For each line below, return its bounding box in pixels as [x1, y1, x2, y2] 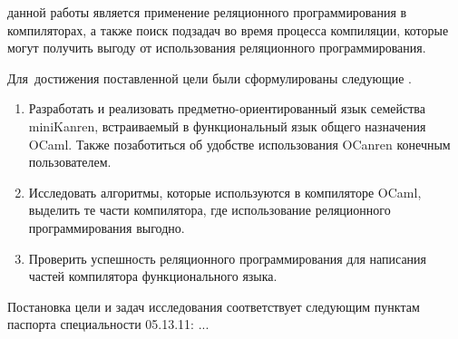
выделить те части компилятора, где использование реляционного [28, 200, 391, 219]
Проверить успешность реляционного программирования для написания [28, 248, 427, 267]
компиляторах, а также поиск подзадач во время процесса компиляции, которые [7, 20, 449, 39]
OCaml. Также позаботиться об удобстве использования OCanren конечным [28, 134, 451, 153]
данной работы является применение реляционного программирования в [7, 3, 407, 21]
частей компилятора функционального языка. [28, 266, 278, 286]
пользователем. [28, 152, 112, 171]
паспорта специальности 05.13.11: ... [7, 315, 210, 334]
